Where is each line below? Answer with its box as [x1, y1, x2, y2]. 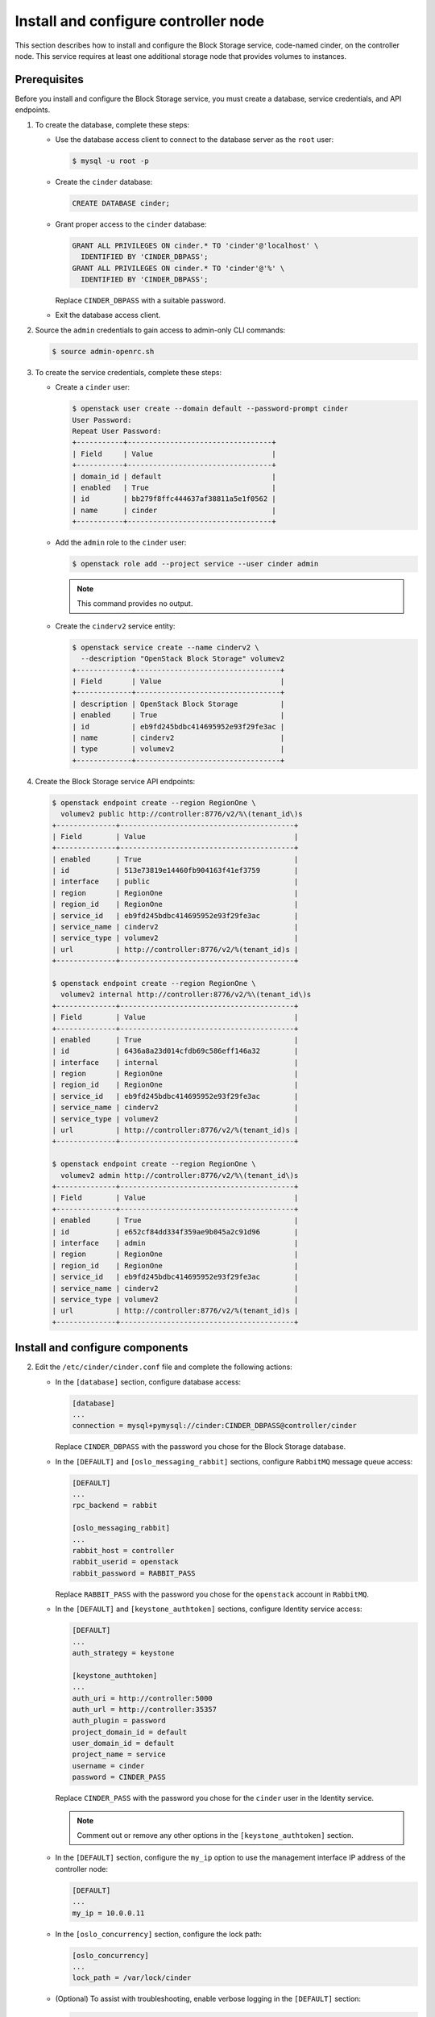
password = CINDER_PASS [72, 1773, 167, 1782]
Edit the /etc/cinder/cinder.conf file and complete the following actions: [35, 1362, 293, 1372]
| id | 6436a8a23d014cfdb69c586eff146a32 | [52, 1046, 299, 1056]
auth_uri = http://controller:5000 [72, 1693, 213, 1702]
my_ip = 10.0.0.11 [72, 1908, 145, 1918]
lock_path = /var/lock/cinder [72, 1973, 192, 1982]
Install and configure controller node [14, 12, 265, 30]
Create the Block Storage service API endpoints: [35, 776, 196, 786]
